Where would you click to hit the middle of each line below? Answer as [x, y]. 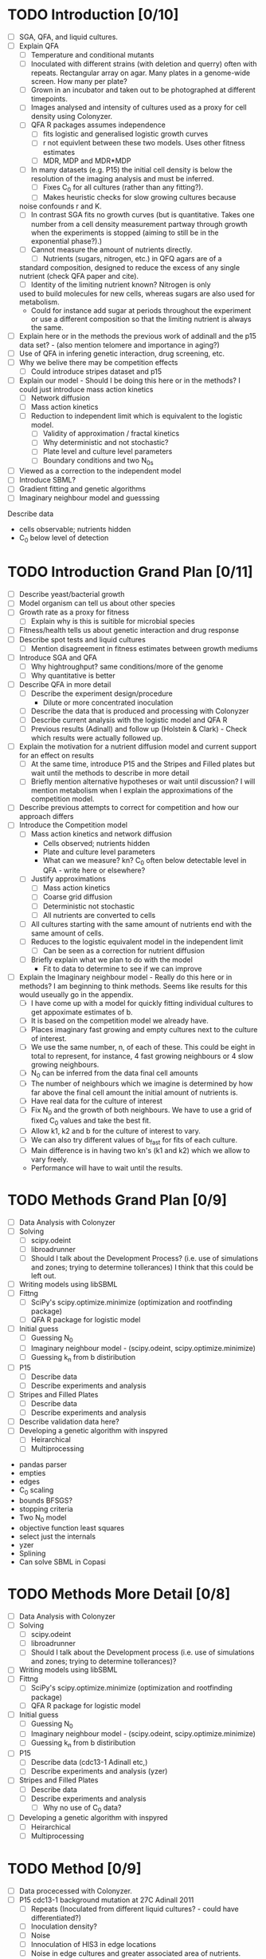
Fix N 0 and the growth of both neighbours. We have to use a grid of [141, 1111]
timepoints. [49, 99]
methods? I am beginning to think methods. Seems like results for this [133, 986]
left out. [43, 1275]
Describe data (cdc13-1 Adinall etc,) [89, 1762]
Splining [32, 1554]
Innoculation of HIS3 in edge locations [94, 1944]
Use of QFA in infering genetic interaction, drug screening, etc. [121, 353]
